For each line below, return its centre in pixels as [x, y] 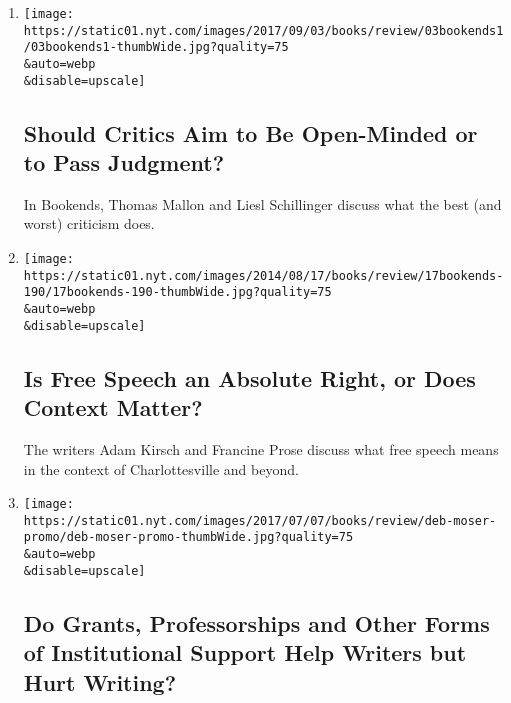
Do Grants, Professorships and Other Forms [256, 622]
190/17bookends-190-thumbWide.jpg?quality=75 [177, 292]
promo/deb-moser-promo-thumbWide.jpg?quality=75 [188, 537]
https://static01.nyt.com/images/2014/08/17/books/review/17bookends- [263, 275]
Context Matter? [113, 407]
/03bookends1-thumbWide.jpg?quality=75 [156, 47]
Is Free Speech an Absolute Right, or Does [249, 377]
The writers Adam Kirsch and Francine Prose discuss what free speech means [261, 448]
